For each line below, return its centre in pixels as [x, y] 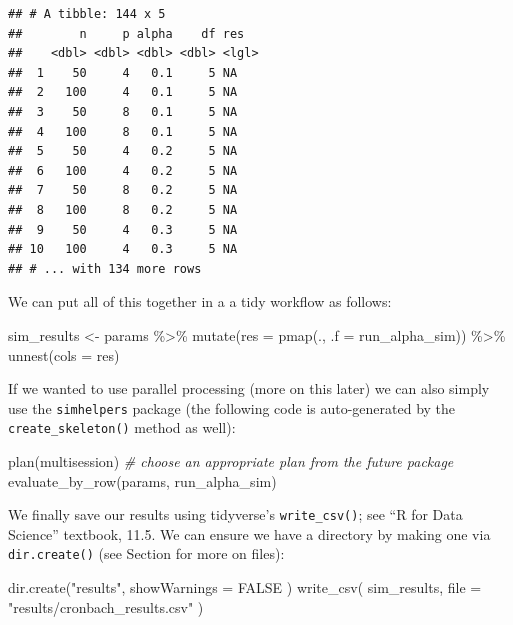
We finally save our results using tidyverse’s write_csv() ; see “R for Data [235, 514]
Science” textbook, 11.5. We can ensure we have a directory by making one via [249, 533]
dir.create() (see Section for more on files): [146, 553]
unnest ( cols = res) [64, 354]
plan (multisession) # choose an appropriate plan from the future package [231, 461]
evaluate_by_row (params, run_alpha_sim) [142, 480]
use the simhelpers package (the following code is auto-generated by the [232, 407]
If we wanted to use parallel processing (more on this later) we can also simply [249, 388]
